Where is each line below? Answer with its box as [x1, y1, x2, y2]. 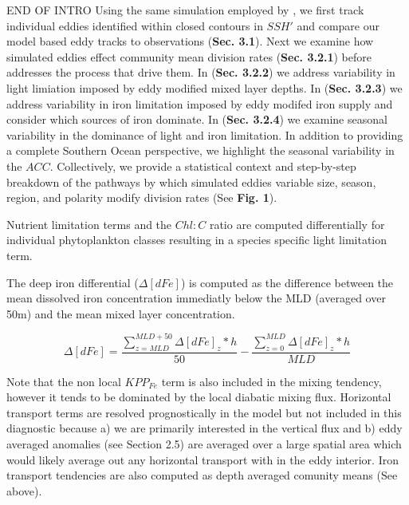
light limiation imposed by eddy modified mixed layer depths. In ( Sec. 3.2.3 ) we [6, 79, 403, 96]
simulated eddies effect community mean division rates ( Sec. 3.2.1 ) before [6, 48, 372, 65]
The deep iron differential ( [6, 274, 139, 290]
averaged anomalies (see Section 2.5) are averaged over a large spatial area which [6, 435, 402, 452]
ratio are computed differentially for [209, 215, 385, 232]
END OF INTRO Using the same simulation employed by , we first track [6, 2, 364, 18]
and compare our [297, 17, 380, 34]
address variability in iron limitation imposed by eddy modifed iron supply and [6, 95, 393, 112]
